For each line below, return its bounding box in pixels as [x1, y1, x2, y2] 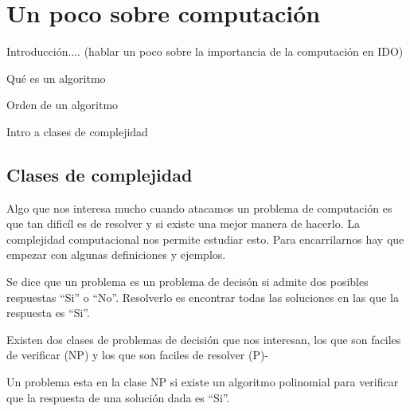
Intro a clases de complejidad [6, 123, 148, 139]
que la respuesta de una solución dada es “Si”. [6, 389, 230, 405]
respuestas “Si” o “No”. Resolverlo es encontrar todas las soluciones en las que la [6, 288, 399, 305]
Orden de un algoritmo [6, 96, 119, 113]
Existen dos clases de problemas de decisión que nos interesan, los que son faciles [6, 331, 401, 347]
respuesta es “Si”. [6, 304, 90, 321]
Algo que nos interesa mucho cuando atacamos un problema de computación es [6, 199, 392, 216]
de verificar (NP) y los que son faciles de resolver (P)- [6, 346, 269, 363]
